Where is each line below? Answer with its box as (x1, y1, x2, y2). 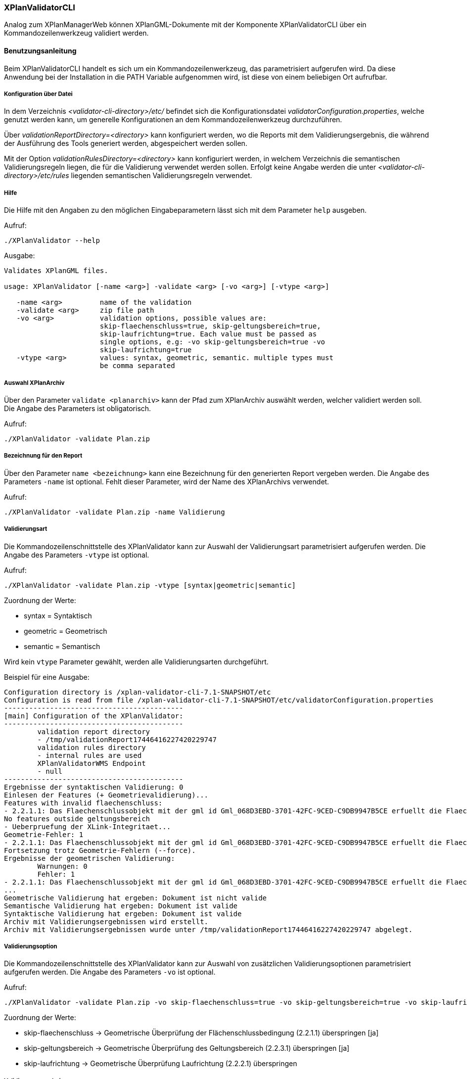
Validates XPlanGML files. (4, 267, 108, 275)
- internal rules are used (37, 751, 142, 759)
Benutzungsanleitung (4, 46, 77, 55)
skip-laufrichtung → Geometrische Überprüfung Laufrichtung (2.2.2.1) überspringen (24, 1059, 297, 1068)
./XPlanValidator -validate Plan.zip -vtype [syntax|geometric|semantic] (4, 581, 296, 589)
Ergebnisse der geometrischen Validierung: (4, 854, 175, 862)
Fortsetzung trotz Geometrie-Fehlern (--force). (4, 846, 196, 854)
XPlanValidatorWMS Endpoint (37, 759, 146, 767)
